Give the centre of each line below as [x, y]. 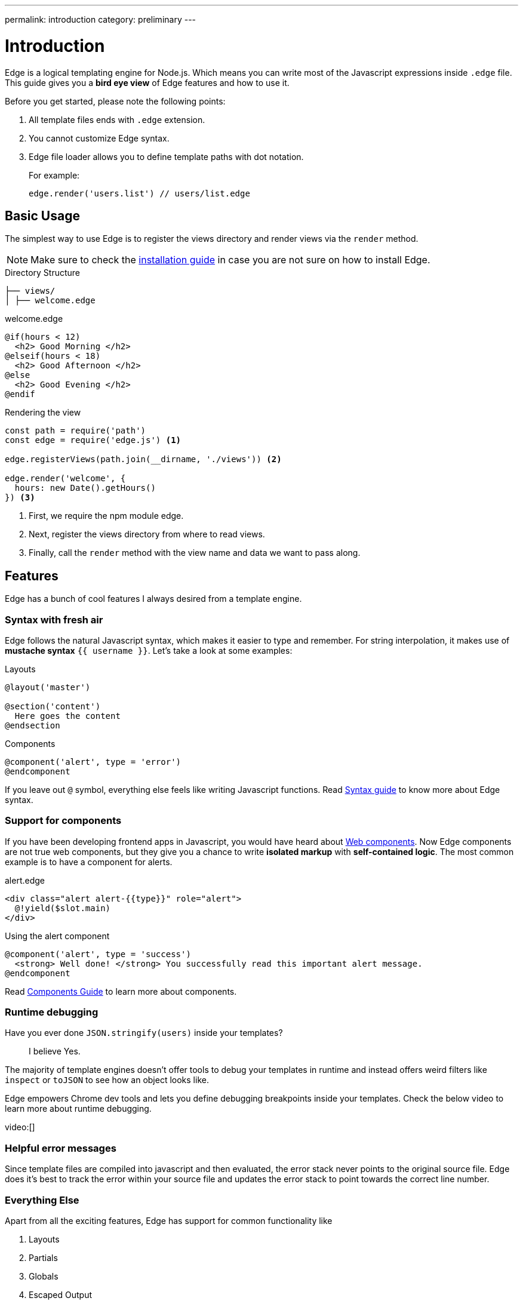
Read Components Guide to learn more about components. [121, 991]
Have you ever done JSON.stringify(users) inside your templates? [144, 1033]
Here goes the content [67, 716]
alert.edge [25, 880]
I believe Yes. [55, 1051]
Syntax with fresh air [54, 619]
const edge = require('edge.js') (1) [93, 440]
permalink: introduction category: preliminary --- [101, 19]
